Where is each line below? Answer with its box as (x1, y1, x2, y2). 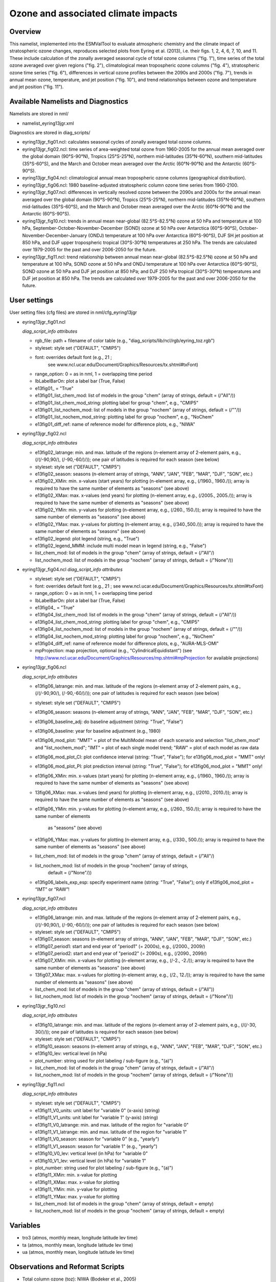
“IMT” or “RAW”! (35, 886, 70, 892)
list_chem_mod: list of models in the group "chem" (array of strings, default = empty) (35, 1200, 214, 1207)
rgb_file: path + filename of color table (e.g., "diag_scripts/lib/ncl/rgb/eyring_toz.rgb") (35, 337, 215, 344)
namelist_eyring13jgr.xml (22, 120, 74, 126)
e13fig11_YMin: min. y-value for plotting (35, 1186, 117, 1192)
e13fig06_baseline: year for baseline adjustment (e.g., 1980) (35, 728, 161, 734)
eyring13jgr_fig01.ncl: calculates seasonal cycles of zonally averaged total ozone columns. (22, 139, 212, 145)
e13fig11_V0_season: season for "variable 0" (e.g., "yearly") (35, 1136, 159, 1142)
